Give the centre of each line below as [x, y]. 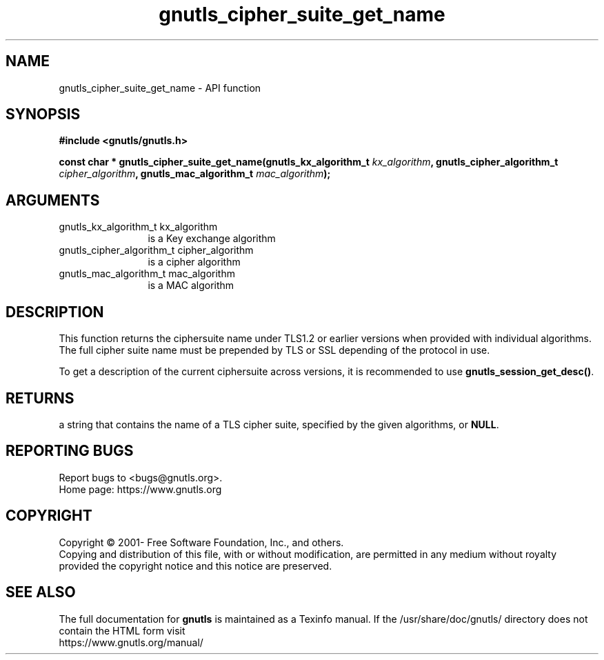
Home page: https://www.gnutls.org [140, 489]
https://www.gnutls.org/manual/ [131, 642]
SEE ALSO [41, 592]
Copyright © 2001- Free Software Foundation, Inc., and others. [201, 542]
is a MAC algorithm [191, 286]
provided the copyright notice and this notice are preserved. [195, 566]
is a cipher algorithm [194, 262]
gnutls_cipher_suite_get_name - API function [160, 88]
